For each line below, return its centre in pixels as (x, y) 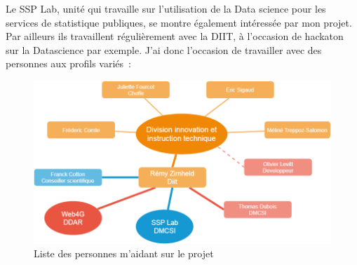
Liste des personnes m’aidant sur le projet (124, 253)
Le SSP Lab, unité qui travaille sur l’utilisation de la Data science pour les (166, 8)
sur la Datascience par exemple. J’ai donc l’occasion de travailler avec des (164, 49)
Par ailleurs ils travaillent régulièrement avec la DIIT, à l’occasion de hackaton (175, 36)
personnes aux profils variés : (68, 63)
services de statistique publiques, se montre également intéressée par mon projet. (179, 22)
